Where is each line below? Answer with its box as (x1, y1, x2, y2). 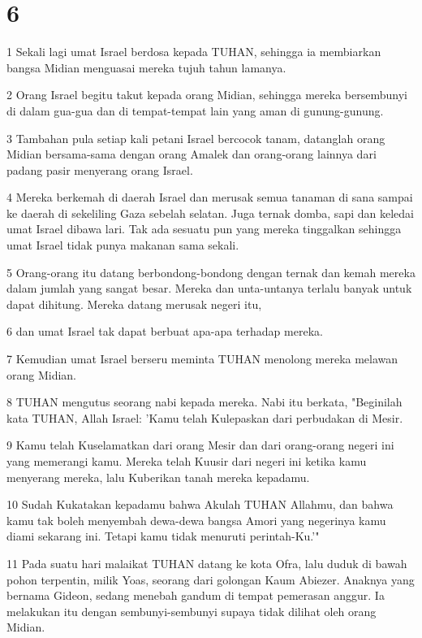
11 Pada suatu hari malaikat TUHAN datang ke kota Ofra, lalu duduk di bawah (6, 554, 407, 571)
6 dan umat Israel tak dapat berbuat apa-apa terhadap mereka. (6, 323, 323, 340)
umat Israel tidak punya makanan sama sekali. (6, 237, 239, 254)
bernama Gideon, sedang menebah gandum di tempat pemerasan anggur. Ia (6, 587, 385, 604)
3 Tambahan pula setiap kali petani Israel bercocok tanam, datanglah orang (6, 129, 385, 146)
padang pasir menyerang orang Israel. (6, 161, 193, 178)
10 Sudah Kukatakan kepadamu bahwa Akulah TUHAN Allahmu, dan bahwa (6, 496, 394, 513)
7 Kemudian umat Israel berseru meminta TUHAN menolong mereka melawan (6, 350, 398, 367)
